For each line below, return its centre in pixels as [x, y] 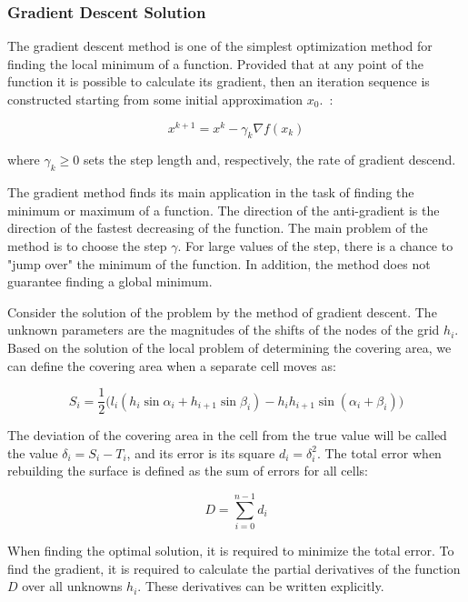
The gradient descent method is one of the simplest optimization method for [220, 46]
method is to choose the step [87, 246]
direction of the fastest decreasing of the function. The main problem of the [218, 228]
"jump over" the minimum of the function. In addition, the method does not [219, 263]
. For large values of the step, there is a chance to [315, 246]
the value [33, 452]
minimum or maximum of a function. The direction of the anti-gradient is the [224, 210]
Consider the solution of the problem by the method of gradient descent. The [222, 311]
